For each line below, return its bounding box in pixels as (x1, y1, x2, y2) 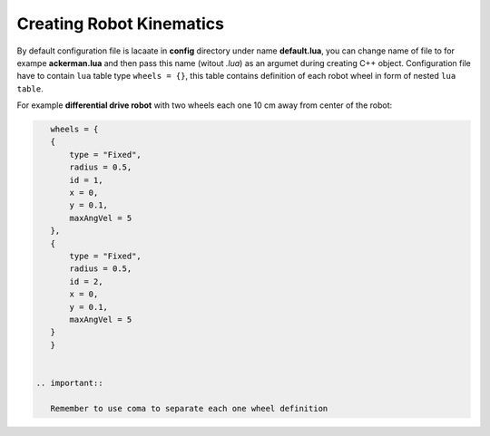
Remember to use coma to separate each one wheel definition (50, 403, 328, 413)
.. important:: (35, 377, 103, 388)
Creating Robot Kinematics (16, 14, 225, 34)
